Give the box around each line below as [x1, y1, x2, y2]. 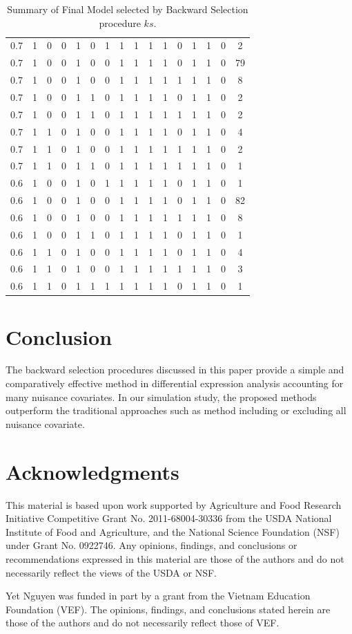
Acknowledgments [6, 457, 179, 485]
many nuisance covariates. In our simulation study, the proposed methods [6, 389, 317, 404]
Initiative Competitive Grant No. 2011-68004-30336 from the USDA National [6, 511, 332, 525]
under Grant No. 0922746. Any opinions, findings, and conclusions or [6, 538, 297, 552]
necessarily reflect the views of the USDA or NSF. [6, 565, 217, 579]
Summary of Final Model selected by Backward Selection [7, 2, 248, 16]
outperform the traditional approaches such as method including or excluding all [6, 403, 346, 418]
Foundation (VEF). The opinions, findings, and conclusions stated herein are [6, 602, 331, 616]
